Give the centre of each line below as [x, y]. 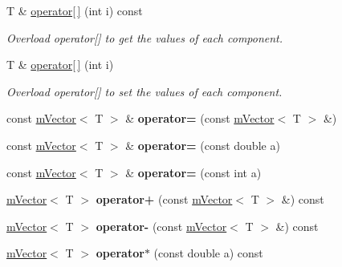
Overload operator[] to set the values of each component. [145, 91]
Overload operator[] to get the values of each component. [145, 37]
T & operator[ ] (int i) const [75, 10]
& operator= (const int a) [193, 172]
